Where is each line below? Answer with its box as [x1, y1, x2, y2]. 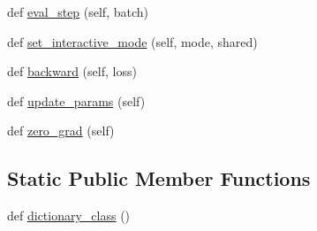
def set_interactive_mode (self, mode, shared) [7, 32, 258, 50]
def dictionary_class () [7, 206, 131, 225]
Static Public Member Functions [7, 165, 311, 192]
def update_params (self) [7, 91, 146, 110]
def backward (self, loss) [7, 62, 137, 81]
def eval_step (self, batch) [7, 3, 148, 20]
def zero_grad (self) [7, 121, 115, 140]
